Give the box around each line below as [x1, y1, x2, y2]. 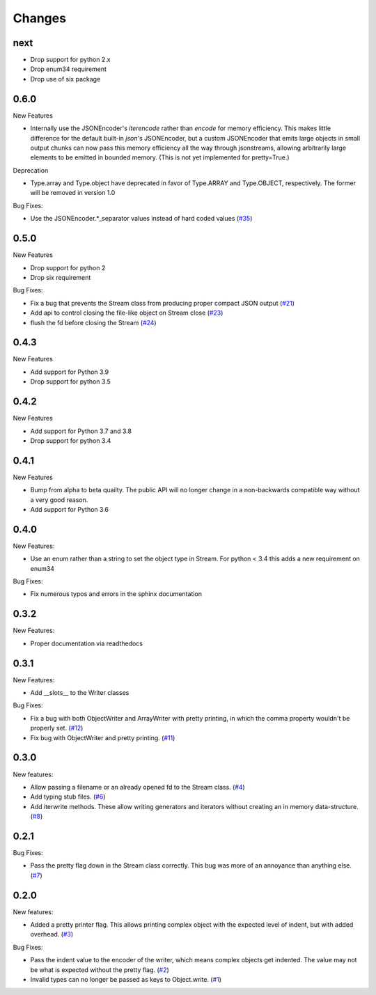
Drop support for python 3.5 [30, 377, 111, 386]
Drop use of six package [30, 75, 101, 83]
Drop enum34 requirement [30, 65, 107, 73]
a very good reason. [30, 495, 88, 504]
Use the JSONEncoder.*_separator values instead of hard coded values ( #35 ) [30, 214, 253, 223]
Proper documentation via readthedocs [30, 639, 143, 648]
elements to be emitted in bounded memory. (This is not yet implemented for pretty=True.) [30, 153, 290, 162]
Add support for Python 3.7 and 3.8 [30, 427, 132, 435]
